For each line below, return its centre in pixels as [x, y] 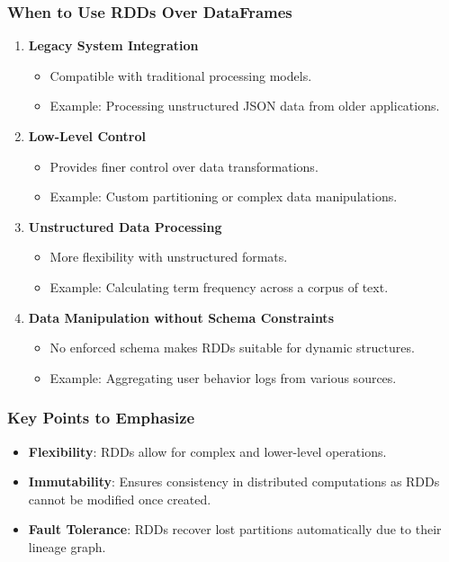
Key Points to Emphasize [101, 418]
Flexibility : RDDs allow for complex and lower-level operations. [207, 451]
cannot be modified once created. [120, 499]
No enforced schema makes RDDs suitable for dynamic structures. [232, 348]
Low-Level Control [87, 136]
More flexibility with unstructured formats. [169, 257]
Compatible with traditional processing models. [181, 75]
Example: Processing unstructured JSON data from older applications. [245, 106]
